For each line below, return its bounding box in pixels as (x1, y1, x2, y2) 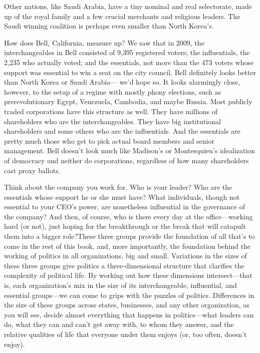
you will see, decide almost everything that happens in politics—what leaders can (4, 309, 254, 319)
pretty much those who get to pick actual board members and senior (4, 135, 214, 146)
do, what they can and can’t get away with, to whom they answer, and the (4, 319, 234, 329)
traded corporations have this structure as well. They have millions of (4, 106, 218, 116)
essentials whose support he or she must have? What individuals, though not (4, 191, 240, 202)
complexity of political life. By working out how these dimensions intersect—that (4, 270, 253, 280)
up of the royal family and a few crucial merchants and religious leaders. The (4, 11, 240, 21)
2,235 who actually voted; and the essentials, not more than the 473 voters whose (4, 57, 254, 67)
